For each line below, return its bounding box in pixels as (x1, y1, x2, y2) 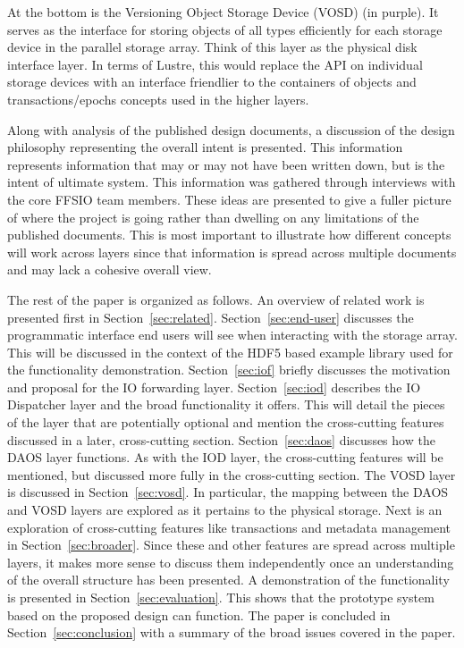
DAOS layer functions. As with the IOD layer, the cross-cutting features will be (7, 448, 443, 467)
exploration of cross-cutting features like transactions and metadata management (7, 518, 451, 536)
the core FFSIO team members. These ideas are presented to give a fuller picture (7, 189, 451, 208)
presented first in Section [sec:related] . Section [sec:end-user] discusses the (7, 307, 414, 326)
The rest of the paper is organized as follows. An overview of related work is (7, 290, 425, 308)
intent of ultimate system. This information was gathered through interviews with (7, 173, 456, 191)
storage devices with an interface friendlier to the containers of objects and (7, 72, 417, 91)
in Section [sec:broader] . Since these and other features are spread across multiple (7, 535, 455, 554)
